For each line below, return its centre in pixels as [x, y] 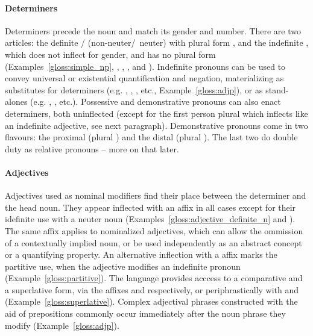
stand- [277, 89]
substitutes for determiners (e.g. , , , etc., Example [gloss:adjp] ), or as [134, 89]
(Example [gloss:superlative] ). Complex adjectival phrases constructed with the [151, 301]
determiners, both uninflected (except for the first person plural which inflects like [156, 113]
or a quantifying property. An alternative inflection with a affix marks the [141, 254]
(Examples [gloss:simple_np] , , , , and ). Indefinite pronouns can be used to [145, 66]
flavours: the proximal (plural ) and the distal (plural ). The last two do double [151, 137]
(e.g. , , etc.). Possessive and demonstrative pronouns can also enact [156, 101]
